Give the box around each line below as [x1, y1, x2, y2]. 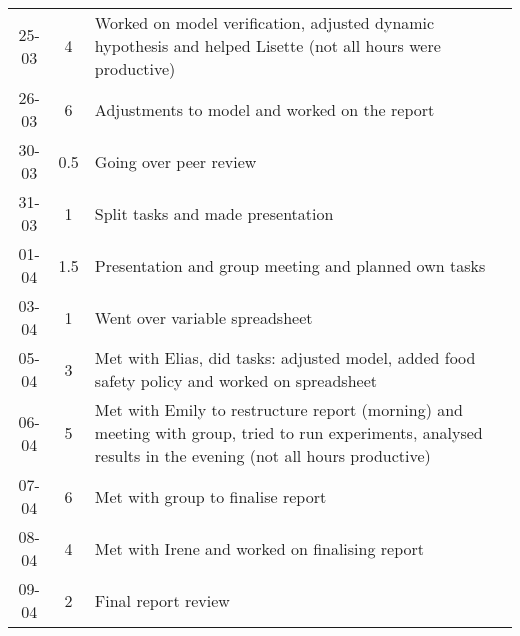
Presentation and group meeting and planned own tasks [94, 253, 486, 277]
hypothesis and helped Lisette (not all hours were [94, 34, 441, 57]
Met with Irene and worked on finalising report [94, 536, 425, 560]
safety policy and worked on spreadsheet [94, 369, 377, 392]
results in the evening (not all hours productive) [94, 444, 431, 467]
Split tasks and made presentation [94, 201, 334, 225]
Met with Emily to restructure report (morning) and [94, 398, 464, 421]
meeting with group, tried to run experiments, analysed [94, 421, 483, 444]
